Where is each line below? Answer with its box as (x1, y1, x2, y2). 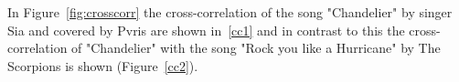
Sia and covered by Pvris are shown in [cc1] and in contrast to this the (7, 20, 405, 39)
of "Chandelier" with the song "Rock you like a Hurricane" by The (71, 38, 441, 57)
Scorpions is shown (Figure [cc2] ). (7, 56, 198, 75)
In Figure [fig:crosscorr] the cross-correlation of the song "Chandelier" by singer (7, 3, 453, 21)
